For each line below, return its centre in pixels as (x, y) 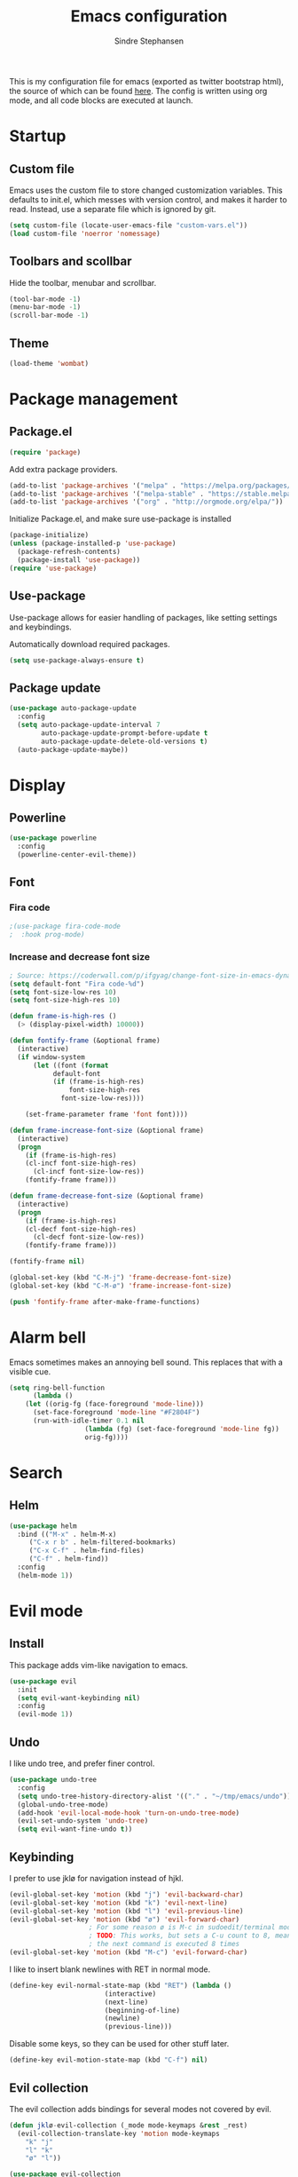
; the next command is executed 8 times (164, 1944)
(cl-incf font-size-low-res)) (88, 1172)
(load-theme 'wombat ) (49, 363)
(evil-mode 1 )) (45, 1714)
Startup (38, 136)
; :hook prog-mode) (47, 934)
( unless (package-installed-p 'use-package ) (93, 543)
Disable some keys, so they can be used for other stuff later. (119, 2044)
